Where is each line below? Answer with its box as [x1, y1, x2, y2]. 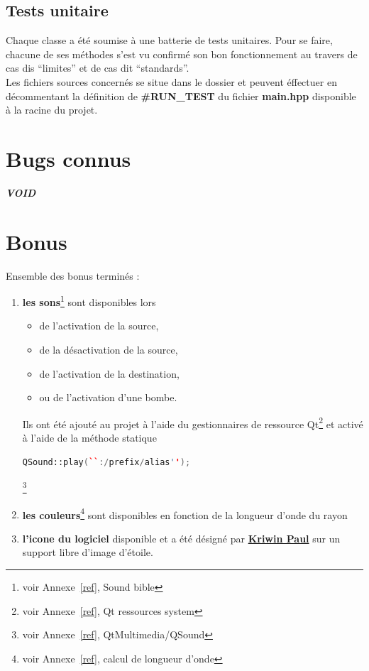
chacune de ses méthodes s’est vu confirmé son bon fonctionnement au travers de [6, 46, 358, 61]
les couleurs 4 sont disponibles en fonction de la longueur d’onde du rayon [22, 505, 348, 522]
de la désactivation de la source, [39, 342, 178, 357]
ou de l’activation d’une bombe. [39, 390, 177, 405]
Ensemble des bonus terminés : [6, 268, 140, 283]
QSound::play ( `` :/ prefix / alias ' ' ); [22, 457, 191, 467]
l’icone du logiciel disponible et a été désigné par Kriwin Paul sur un [22, 530, 341, 545]
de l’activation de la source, [39, 318, 159, 333]
